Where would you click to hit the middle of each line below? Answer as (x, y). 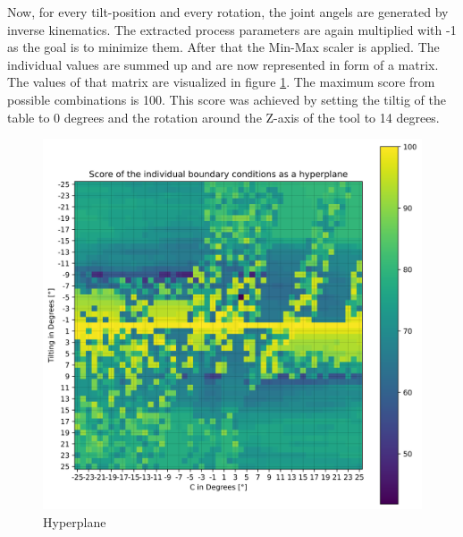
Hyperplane (75, 521)
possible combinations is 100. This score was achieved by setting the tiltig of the (227, 99)
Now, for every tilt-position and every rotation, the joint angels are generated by (228, 12)
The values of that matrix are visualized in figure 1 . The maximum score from (221, 82)
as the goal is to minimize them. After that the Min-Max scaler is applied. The (223, 47)
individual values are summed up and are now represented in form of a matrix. (223, 64)
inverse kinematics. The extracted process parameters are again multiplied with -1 (232, 29)
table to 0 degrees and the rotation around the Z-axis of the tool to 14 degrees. (223, 117)
